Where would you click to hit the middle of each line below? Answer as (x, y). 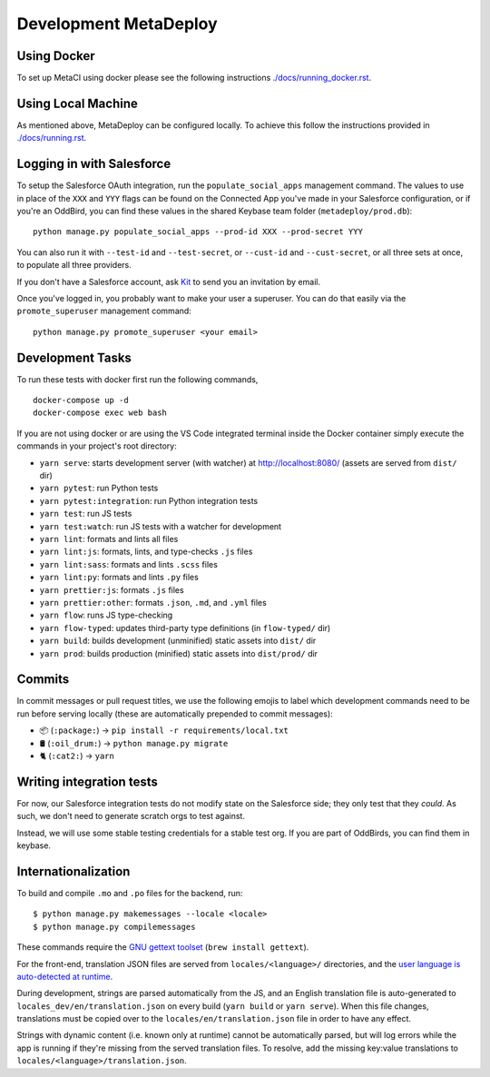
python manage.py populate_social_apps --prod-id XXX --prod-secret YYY (198, 232)
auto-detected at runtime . (65, 976)
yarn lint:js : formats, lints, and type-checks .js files (146, 552)
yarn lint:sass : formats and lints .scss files (128, 564)
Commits (43, 680)
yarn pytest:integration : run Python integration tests (149, 500)
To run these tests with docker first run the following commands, (137, 379)
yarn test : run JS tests (86, 514)
